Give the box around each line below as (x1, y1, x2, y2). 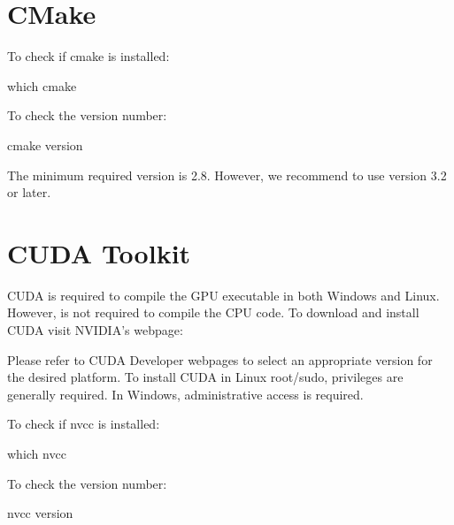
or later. (7, 183, 51, 202)
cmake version (7, 135, 83, 154)
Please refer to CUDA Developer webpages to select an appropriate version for (7, 350, 433, 369)
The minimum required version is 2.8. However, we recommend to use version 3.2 (7, 165, 447, 184)
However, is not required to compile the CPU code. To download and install (7, 303, 419, 322)
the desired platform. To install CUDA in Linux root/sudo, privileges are (7, 368, 404, 386)
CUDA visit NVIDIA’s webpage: (7, 321, 183, 339)
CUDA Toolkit (7, 234, 191, 270)
